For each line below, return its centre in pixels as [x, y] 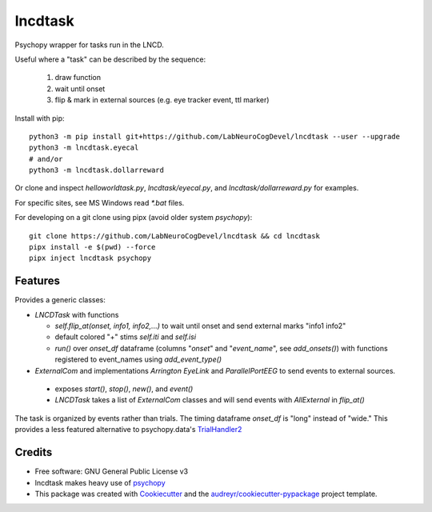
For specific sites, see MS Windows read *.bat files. [100, 202]
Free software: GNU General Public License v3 [112, 471]
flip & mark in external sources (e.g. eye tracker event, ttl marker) [162, 100]
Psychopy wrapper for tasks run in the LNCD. [89, 45]
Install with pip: [40, 118]
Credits [34, 452]
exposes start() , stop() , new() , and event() [124, 389]
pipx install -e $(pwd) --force [92, 247]
